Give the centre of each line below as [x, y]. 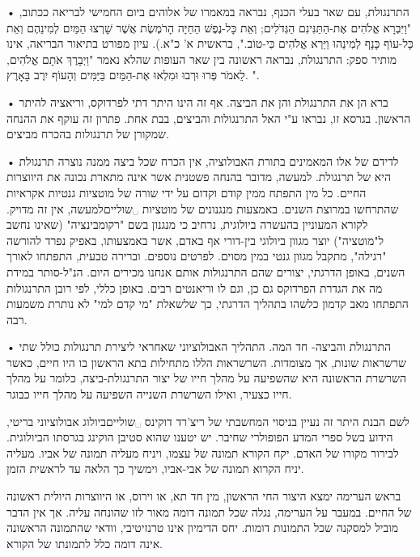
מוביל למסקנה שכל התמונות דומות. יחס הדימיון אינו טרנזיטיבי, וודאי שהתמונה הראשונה [203, 527]
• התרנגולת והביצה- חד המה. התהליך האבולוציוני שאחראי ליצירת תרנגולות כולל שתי [199, 346]
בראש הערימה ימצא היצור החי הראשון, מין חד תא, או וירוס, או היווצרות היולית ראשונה [204, 496]
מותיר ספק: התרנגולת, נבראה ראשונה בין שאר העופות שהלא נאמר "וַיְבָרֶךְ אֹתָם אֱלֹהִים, [202, 59]
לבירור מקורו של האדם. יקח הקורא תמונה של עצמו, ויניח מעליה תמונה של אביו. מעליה [203, 452]
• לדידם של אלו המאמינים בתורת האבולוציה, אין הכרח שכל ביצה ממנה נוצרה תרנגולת [203, 160]
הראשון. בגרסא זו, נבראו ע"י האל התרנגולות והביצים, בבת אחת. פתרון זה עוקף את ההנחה [209, 118]
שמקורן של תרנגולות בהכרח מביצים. [88, 134]
